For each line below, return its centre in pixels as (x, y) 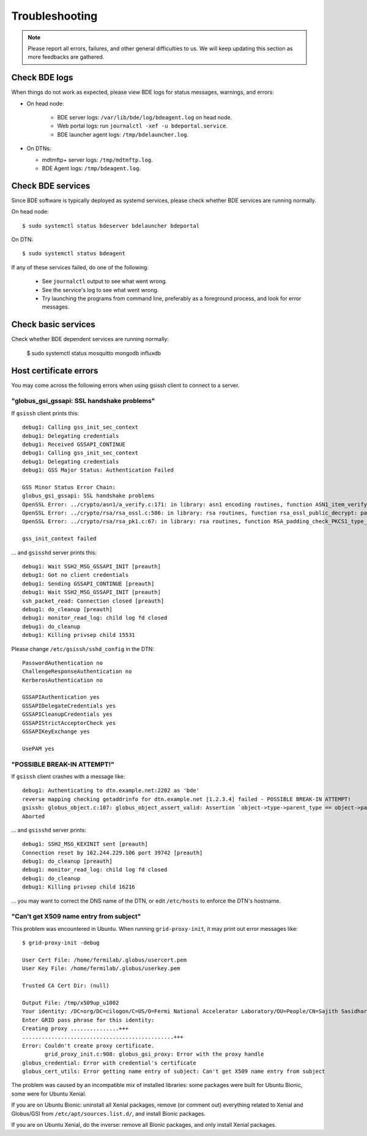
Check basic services (54, 325)
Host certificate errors (55, 371)
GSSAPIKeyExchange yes (56, 732)
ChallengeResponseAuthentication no (77, 671)
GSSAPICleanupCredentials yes (68, 714)
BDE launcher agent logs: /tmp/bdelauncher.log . (123, 134)
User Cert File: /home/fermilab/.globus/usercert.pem (104, 960)
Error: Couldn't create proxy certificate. (88, 1045)
